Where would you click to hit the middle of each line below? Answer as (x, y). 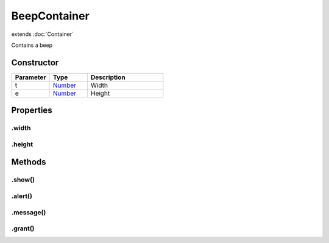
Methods (29, 162)
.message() (29, 212)
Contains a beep (32, 45)
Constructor (35, 62)
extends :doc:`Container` (43, 34)
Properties (32, 111)
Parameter (30, 77)
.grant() (23, 228)
